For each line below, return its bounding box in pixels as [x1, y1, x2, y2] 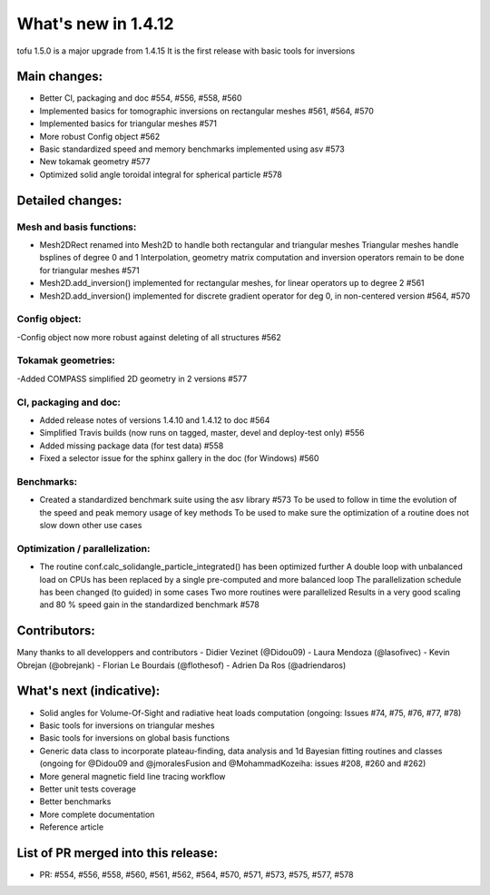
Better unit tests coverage [39, 783, 136, 794]
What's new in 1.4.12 [16, 14, 174, 34]
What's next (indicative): [16, 684, 161, 699]
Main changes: [16, 69, 103, 84]
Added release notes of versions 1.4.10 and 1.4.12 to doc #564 [39, 414, 270, 426]
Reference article [39, 821, 104, 832]
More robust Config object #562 [39, 131, 161, 142]
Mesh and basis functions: [16, 221, 137, 233]
